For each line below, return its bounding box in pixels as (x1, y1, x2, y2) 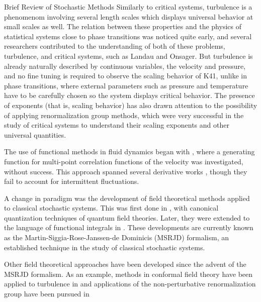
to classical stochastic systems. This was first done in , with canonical (4, 203, 219, 213)
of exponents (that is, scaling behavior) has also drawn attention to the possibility (4, 99, 257, 110)
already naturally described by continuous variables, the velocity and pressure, (4, 60, 246, 71)
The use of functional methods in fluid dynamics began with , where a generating (4, 146, 255, 157)
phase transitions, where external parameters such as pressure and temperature (4, 80, 248, 90)
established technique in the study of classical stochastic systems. (4, 242, 205, 252)
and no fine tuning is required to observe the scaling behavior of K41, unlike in (4, 70, 247, 81)
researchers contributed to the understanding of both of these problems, (4, 41, 225, 51)
